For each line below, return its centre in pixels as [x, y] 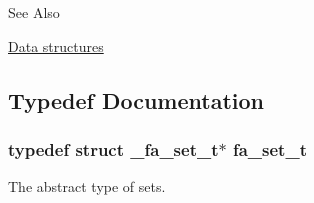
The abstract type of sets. [87, 186]
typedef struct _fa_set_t [113, 148]
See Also [34, 12]
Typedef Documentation [136, 99]
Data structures [56, 45]
